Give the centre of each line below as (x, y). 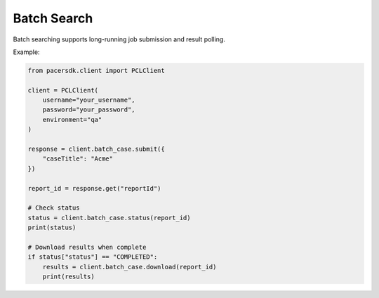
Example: (26, 52)
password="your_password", (89, 110)
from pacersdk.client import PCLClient (96, 70)
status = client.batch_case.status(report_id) (109, 218)
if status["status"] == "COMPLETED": (93, 257)
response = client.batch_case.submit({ (96, 149)
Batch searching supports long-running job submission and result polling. (119, 39)
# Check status (54, 208)
